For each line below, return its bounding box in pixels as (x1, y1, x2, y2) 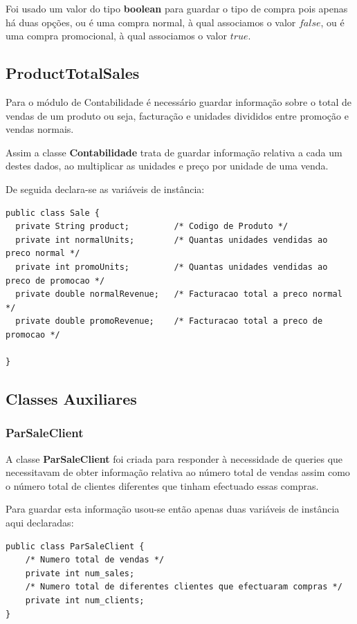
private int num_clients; (25, 596, 145, 606)
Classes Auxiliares (6, 388, 137, 410)
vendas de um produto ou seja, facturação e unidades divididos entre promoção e (6, 108, 349, 122)
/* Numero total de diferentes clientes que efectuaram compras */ (25, 582, 342, 592)
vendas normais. (6, 122, 74, 136)
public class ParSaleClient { (6, 541, 145, 551)
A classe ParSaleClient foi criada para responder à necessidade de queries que (6, 451, 343, 466)
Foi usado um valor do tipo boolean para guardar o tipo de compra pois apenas (6, 1, 348, 15)
